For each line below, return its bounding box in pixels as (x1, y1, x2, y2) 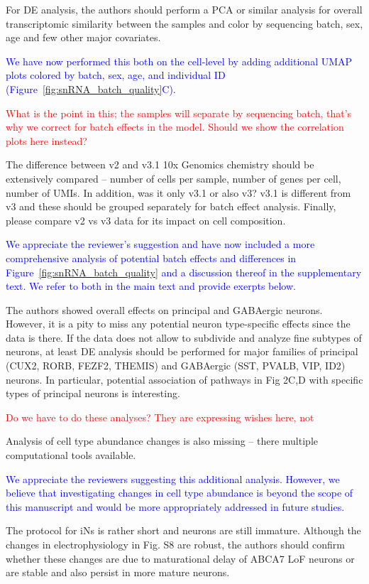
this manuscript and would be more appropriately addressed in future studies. (6, 499, 345, 514)
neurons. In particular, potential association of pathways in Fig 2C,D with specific (6, 372, 363, 386)
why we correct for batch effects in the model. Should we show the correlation (6, 119, 344, 134)
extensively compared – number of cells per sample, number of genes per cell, (6, 171, 341, 185)
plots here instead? (6, 133, 87, 148)
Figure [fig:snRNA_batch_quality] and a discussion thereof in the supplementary (6, 264, 362, 279)
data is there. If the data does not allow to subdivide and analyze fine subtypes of (6, 330, 362, 345)
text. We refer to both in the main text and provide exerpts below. (6, 279, 296, 293)
